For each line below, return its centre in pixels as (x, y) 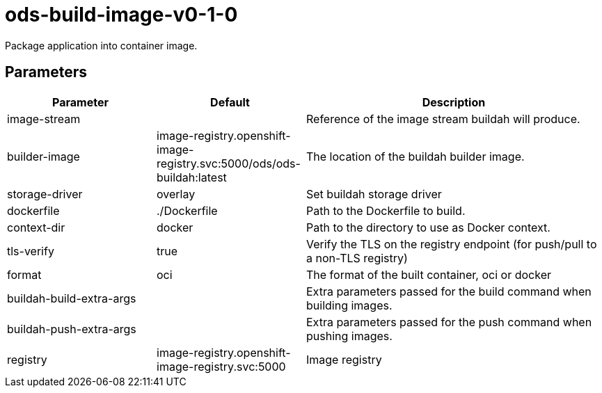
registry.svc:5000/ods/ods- (229, 163)
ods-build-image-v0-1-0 (121, 15)
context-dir (36, 227)
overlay (176, 194)
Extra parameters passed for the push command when (449, 322)
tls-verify (31, 251)
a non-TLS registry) (357, 258)
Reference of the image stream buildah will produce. (443, 119)
